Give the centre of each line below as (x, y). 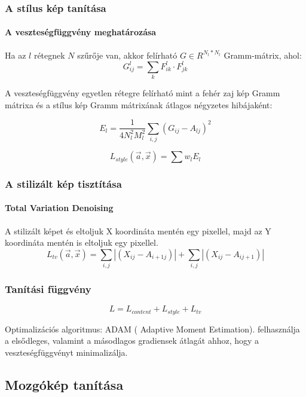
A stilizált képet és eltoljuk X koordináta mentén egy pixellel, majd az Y (138, 230)
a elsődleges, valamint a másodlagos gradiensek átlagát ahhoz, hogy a (132, 340)
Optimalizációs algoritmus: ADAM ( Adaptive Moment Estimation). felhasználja (152, 329)
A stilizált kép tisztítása (63, 183)
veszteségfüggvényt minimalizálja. (66, 352)
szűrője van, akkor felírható (127, 55)
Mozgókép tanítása (64, 385)
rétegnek (49, 55)
